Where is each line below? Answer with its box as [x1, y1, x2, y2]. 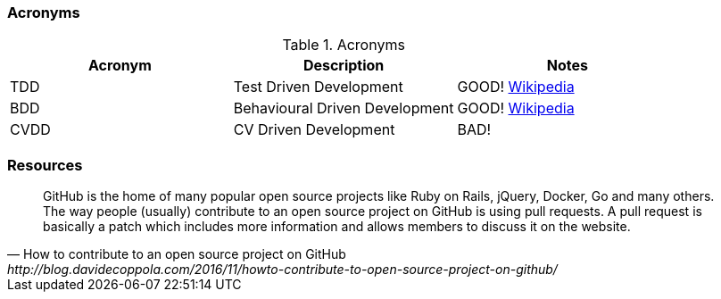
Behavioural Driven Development [233, 99, 454, 118]
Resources [7, 155, 83, 174]
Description [302, 56, 385, 75]
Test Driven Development [233, 78, 403, 96]
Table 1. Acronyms [282, 36, 405, 54]
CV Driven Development [233, 120, 395, 139]
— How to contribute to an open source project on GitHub [7, 246, 346, 262]
